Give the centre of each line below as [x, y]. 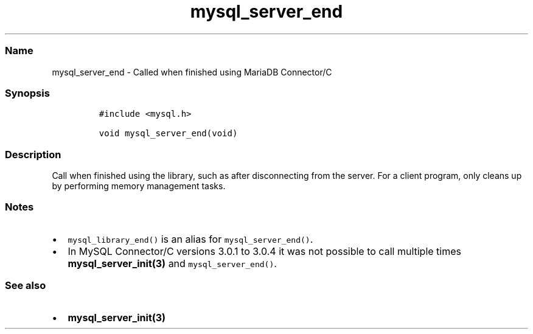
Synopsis [27, 93]
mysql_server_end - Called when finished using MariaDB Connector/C [192, 72]
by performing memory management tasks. [139, 186]
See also [26, 286]
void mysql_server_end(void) [168, 134]
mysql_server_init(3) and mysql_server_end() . [172, 263]
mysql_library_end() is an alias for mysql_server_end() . [190, 239]
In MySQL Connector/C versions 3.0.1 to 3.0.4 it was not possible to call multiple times [264, 251]
